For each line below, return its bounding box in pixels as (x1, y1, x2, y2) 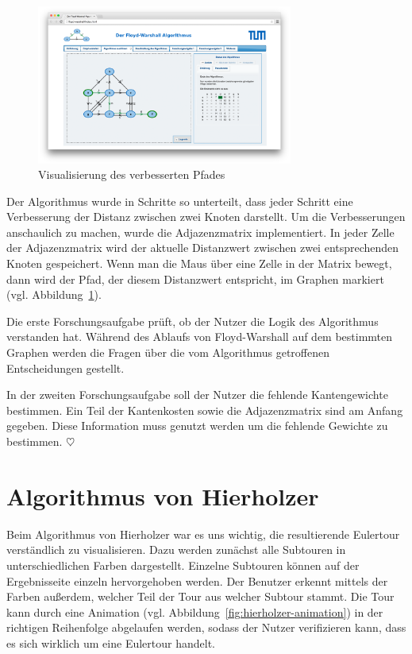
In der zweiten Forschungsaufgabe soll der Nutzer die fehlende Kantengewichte (6, 386, 388, 403)
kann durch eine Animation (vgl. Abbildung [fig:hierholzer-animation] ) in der (6, 603, 383, 620)
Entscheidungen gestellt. (6, 359, 125, 376)
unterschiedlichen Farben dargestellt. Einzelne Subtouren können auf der (6, 556, 360, 573)
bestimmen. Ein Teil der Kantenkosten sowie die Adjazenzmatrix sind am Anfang (6, 401, 403, 418)
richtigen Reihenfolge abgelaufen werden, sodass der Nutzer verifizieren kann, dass (6, 619, 406, 636)
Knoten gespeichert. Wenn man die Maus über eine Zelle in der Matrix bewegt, (6, 255, 392, 272)
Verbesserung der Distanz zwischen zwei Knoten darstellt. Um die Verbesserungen (6, 208, 406, 225)
